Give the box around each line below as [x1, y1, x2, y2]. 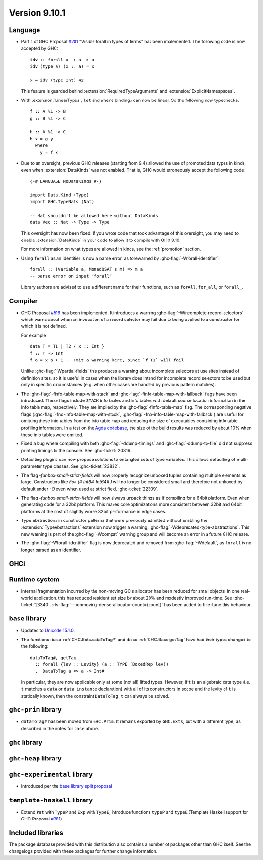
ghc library [9, 738, 43, 746]
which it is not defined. [21, 323, 67, 329]
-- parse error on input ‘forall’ [30, 273, 112, 279]
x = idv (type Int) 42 [30, 78, 84, 83]
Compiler [9, 297, 38, 305]
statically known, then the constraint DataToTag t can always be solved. [21, 693, 169, 699]
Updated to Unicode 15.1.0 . [21, 627, 75, 634]
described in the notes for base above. [21, 725, 99, 731]
